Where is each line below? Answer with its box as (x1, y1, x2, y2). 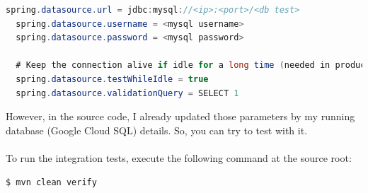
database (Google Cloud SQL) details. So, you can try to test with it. (6, 122, 308, 137)
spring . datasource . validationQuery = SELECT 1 (16, 88, 239, 98)
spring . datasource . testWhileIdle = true (16, 74, 209, 84)
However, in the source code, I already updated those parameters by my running (6, 109, 355, 124)
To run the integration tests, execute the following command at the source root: (6, 150, 352, 165)
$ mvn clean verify (6, 177, 97, 187)
